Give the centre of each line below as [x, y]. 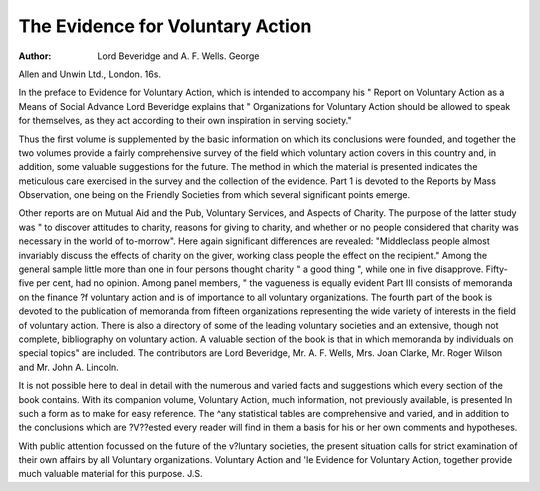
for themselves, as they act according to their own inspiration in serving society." [185, 121]
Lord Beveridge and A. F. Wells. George [178, 56]
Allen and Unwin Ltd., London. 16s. [90, 74]
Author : [35, 56]
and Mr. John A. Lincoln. [68, 367]
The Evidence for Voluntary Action [165, 26]
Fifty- [497, 269]
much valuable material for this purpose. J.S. [111, 474]
